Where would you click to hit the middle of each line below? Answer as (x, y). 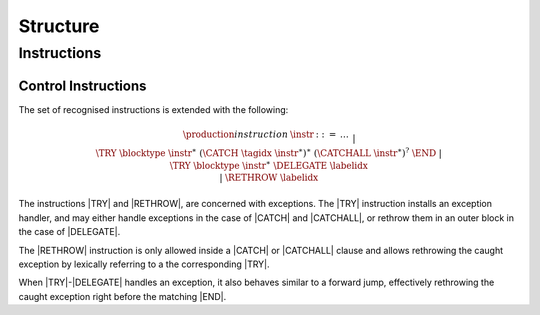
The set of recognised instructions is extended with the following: (153, 109)
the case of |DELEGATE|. (69, 232)
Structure (59, 26)
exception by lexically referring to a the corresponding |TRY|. (144, 264)
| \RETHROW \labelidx (269, 178)
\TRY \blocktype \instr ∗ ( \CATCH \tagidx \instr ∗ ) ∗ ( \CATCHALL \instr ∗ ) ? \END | (268, 152)
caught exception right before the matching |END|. (122, 296)
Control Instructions (82, 85)
